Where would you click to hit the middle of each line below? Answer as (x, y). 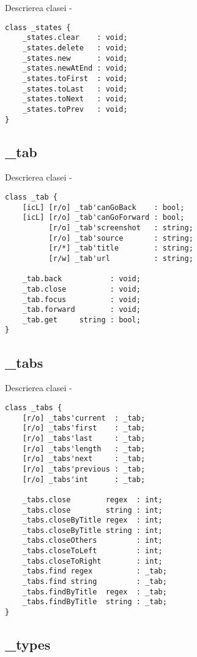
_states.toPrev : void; (75, 109)
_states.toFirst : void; (75, 78)
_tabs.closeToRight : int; (92, 561)
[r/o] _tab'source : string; (121, 238)
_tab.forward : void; (81, 310)
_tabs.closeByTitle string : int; (92, 530)
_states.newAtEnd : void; (75, 68)
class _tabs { (34, 407)
